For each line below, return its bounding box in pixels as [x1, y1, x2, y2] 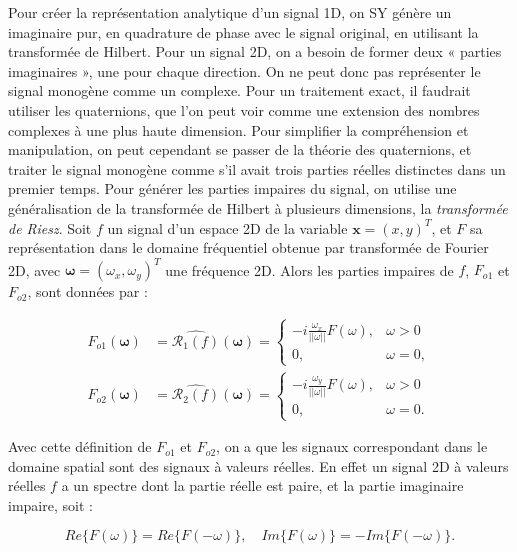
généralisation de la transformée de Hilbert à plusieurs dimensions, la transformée [8, 197, 508, 218]
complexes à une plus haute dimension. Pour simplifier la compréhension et [8, 119, 469, 140]
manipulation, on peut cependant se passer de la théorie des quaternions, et [8, 139, 472, 160]
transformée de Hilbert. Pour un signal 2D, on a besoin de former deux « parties [8, 41, 502, 62]
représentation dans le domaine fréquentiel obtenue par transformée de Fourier [8, 237, 489, 258]
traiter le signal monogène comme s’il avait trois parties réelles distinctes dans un [8, 158, 506, 179]
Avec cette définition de [8, 436, 152, 457]
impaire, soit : [8, 494, 93, 515]
